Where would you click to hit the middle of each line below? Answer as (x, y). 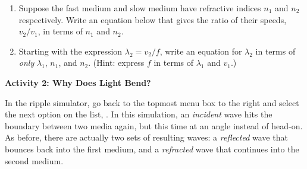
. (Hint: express (116, 63)
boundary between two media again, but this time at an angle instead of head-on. (154, 125)
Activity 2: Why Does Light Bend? (78, 82)
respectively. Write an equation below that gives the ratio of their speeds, (153, 19)
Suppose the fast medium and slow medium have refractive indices (140, 8)
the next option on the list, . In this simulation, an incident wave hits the (139, 114)
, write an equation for (201, 51)
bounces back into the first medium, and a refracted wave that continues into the (152, 149)
